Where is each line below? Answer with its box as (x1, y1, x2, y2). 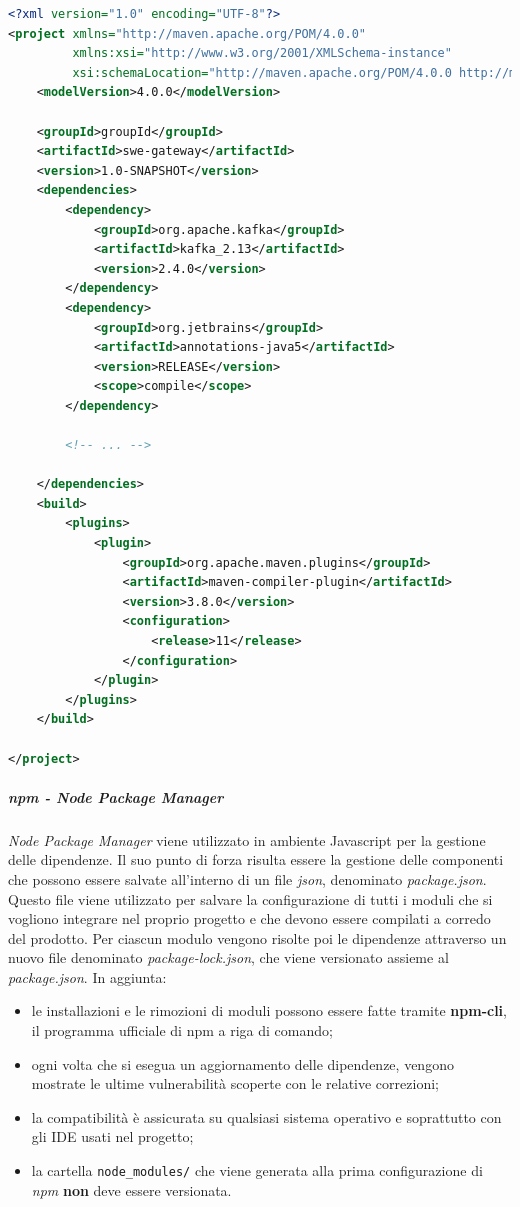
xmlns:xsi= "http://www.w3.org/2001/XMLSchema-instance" (72, 46, 452, 61)
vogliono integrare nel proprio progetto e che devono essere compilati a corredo (8, 908, 491, 929)
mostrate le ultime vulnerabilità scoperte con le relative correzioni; (31, 1073, 439, 1094)
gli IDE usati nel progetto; (31, 1126, 194, 1147)
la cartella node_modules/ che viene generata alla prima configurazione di (31, 1160, 483, 1181)
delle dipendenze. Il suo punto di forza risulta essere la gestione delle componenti (8, 849, 504, 870)
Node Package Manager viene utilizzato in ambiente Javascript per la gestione (8, 829, 486, 850)
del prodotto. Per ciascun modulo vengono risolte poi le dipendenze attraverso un (8, 927, 507, 948)
